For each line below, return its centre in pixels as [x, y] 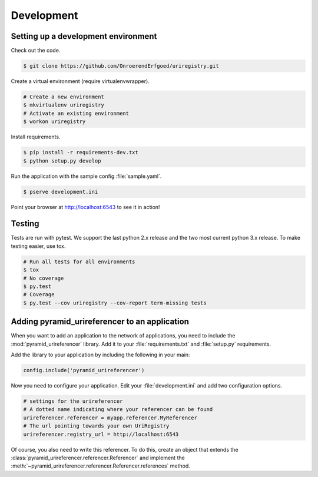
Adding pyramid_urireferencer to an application [100, 322]
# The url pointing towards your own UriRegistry [96, 426]
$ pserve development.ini [61, 192]
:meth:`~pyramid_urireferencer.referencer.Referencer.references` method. [101, 466]
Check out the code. [36, 51]
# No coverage [44, 278]
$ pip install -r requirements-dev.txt [81, 153]
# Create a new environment [64, 97]
